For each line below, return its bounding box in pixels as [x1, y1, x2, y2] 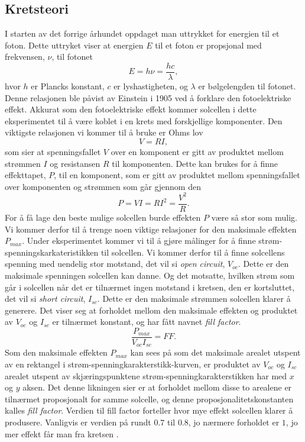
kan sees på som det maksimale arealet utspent [130, 346, 301, 359]
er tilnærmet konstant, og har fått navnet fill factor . [52, 315, 241, 328]
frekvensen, [5, 50, 45, 63]
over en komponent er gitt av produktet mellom [111, 146, 284, 158]
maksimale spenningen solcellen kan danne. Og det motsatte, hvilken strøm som [5, 269, 295, 281]
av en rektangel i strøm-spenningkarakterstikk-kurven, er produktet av [5, 358, 261, 370]
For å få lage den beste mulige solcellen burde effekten [5, 211, 201, 223]
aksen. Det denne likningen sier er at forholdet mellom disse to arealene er [22, 381, 292, 393]
